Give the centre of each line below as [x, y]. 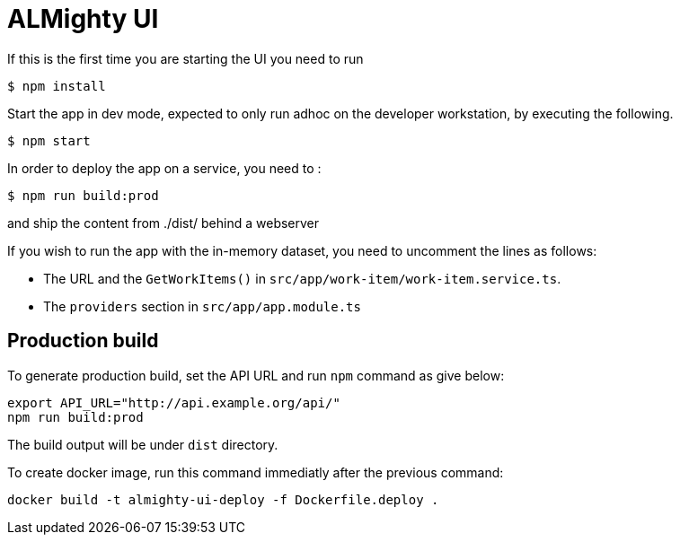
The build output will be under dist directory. [143, 444]
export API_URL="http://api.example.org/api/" [174, 402]
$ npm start [49, 140]
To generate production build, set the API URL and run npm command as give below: [256, 375]
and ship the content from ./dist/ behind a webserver [163, 223]
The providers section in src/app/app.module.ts [202, 306]
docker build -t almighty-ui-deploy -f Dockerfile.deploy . [223, 499]
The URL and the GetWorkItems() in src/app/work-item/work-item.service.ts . [302, 278]
